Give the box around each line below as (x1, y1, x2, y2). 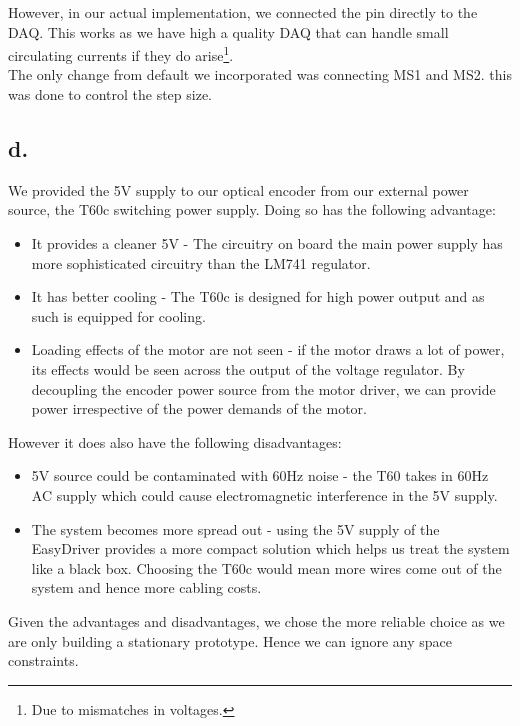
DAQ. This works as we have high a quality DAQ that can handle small (8, 21, 449, 42)
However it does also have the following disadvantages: (8, 431, 342, 452)
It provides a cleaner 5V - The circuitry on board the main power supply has (31, 233, 503, 254)
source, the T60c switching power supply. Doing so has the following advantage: (8, 199, 496, 220)
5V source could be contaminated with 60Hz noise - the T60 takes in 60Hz (31, 465, 489, 486)
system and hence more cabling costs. (31, 577, 262, 598)
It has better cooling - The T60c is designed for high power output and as (31, 286, 485, 307)
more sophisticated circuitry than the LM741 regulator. (31, 252, 371, 273)
